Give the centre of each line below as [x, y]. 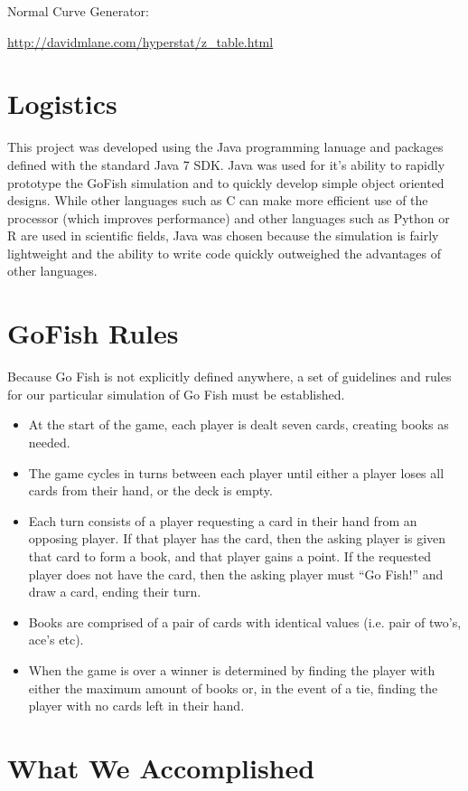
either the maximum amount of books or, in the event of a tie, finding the [233, 687]
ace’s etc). [56, 640]
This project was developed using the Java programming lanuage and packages [225, 147]
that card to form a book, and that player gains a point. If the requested [230, 556]
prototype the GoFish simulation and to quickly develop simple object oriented [226, 182]
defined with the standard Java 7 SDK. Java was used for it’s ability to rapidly [226, 164]
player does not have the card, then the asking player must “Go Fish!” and [236, 574]
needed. [49, 442]
